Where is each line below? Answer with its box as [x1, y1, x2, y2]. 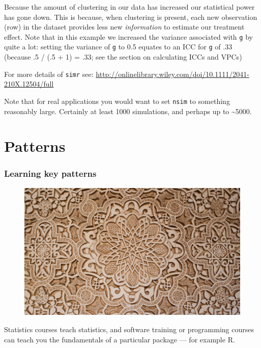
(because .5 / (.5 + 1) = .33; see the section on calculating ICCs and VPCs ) [4, 51, 242, 62]
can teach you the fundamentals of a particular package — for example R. [4, 334, 235, 344]
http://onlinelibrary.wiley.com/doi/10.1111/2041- [96, 68, 249, 79]
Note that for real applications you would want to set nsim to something [4, 95, 230, 106]
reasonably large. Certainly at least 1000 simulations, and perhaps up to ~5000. [4, 105, 252, 116]
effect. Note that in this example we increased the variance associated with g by [4, 31, 253, 42]
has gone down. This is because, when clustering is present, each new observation [4, 11, 257, 22]
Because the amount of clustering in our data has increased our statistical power [4, 2, 255, 12]
